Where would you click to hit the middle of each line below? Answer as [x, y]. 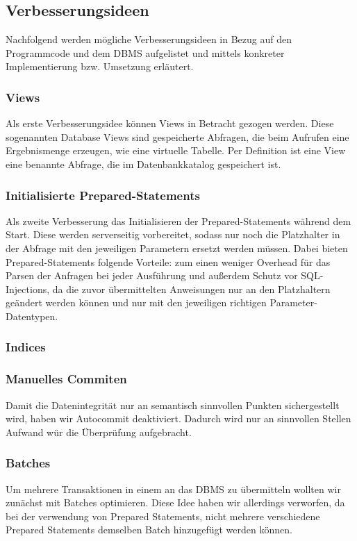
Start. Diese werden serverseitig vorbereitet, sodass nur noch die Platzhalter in [173, 234]
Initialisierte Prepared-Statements [103, 195]
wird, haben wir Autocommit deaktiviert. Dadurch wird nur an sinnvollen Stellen [178, 418]
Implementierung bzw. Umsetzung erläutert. [100, 66]
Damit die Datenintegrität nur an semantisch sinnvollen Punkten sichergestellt [173, 405]
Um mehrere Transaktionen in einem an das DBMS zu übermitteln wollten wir [173, 489]
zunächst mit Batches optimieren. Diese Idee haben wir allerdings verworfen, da [175, 502]
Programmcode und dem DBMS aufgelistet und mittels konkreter [145, 52]
